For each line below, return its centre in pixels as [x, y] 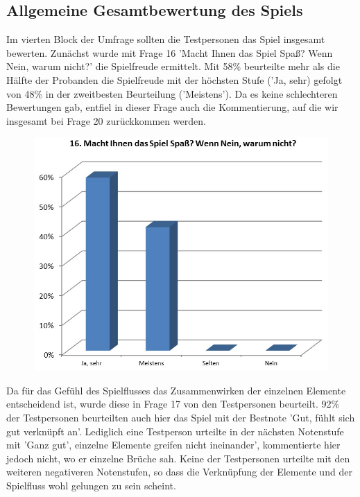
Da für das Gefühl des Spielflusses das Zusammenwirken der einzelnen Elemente [176, 390]
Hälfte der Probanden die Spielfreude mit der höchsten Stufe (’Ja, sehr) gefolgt [174, 79]
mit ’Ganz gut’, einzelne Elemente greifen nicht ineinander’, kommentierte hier [173, 445]
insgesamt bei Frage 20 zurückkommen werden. [106, 120]
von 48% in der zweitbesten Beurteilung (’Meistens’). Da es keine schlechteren [172, 93]
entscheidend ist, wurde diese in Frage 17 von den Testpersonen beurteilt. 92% [173, 404]
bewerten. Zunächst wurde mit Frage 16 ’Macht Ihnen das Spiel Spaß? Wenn [170, 52]
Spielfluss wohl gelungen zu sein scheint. [91, 485]
